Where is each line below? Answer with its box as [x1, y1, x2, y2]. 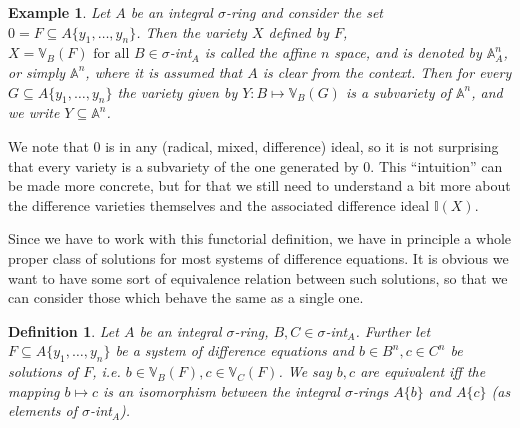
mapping [8, 380, 60, 401]
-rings [352, 380, 389, 401]
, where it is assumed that [85, 61, 243, 82]
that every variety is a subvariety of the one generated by [8, 155, 359, 176]
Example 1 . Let [8, 2, 111, 22]
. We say [278, 361, 332, 382]
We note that [8, 135, 89, 156]
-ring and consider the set [225, 2, 384, 22]
